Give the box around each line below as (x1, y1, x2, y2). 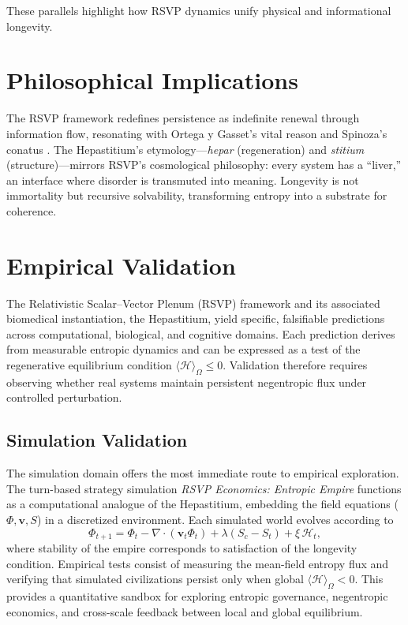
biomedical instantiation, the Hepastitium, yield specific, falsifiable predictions (6, 310, 385, 327)
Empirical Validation (6, 249, 236, 281)
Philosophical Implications (6, 64, 298, 96)
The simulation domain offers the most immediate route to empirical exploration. (6, 465, 399, 481)
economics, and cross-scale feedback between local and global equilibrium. (6, 603, 363, 619)
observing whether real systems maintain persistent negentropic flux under (6, 373, 367, 390)
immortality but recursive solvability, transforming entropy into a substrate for (6, 187, 387, 204)
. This (354, 571, 384, 587)
